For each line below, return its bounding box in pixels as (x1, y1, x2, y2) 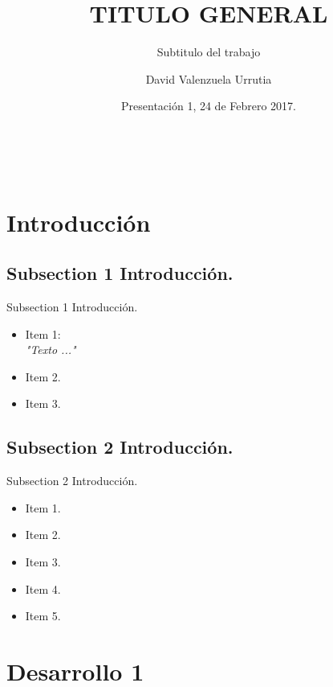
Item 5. (25, 607, 61, 624)
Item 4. (25, 580, 61, 597)
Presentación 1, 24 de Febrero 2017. (121, 97, 296, 114)
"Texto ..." (25, 341, 76, 358)
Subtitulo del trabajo (156, 43, 261, 60)
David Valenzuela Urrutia (145, 70, 272, 87)
